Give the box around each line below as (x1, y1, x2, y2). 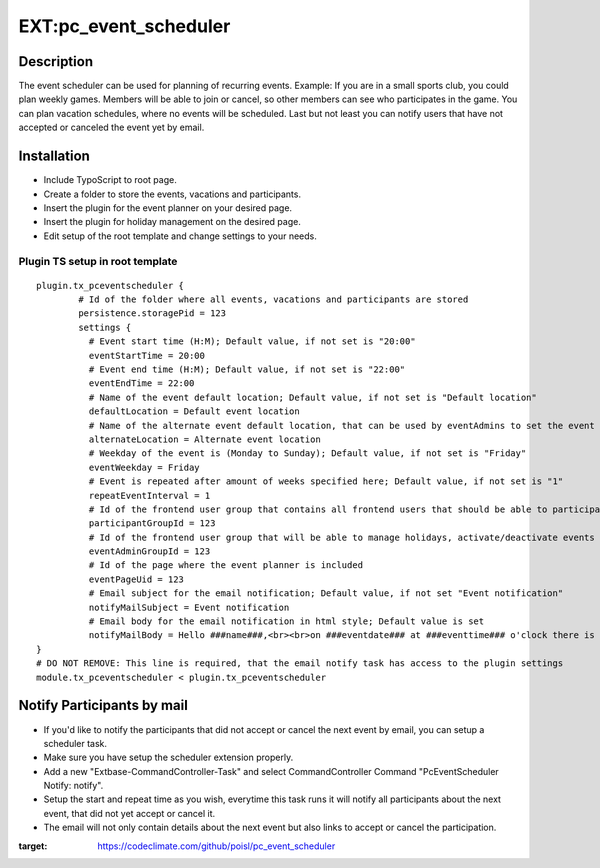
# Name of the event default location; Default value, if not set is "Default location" (88, 391, 537, 403)
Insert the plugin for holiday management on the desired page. (43, 216, 302, 228)
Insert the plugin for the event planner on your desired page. (43, 201, 293, 214)
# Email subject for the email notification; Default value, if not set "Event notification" (88, 588, 564, 599)
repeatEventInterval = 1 (88, 490, 211, 501)
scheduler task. (43, 737, 108, 749)
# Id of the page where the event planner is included (88, 560, 364, 571)
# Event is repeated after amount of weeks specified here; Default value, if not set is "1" (88, 476, 564, 487)
